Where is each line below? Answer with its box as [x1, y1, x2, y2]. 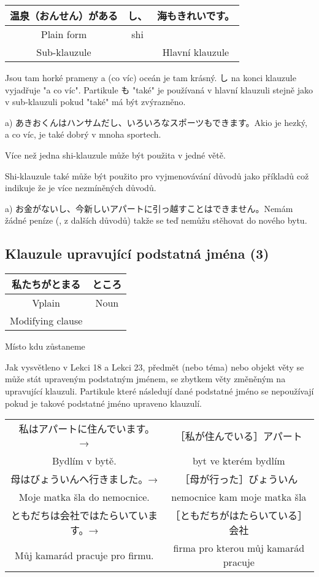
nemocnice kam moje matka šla [171, 490, 307, 504]
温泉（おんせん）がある [10, 9, 118, 23]
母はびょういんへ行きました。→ [10, 472, 158, 487]
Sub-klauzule [36, 45, 91, 59]
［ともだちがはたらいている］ [170, 508, 307, 523]
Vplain [32, 296, 60, 310]
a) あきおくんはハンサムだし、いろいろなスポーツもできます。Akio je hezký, [5, 116, 307, 128]
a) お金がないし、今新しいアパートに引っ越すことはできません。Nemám [5, 202, 293, 214]
